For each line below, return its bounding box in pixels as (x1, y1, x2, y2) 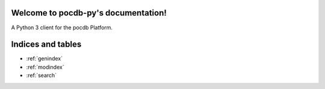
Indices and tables (11, 39, 82, 50)
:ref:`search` (26, 72, 57, 79)
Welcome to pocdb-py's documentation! (11, 8, 167, 18)
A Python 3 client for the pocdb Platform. (11, 24, 113, 31)
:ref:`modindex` (26, 63, 64, 70)
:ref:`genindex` (26, 55, 63, 62)
